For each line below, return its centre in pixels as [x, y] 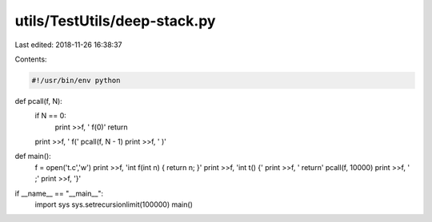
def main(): [33, 157]
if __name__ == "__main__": [59, 193]
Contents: [31, 59]
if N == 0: [51, 116]
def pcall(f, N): [39, 101]
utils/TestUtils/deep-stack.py [115, 21]
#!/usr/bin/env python [76, 80]
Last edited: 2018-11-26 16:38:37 [68, 45]
